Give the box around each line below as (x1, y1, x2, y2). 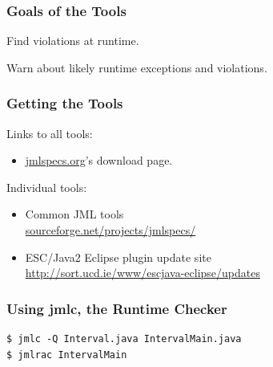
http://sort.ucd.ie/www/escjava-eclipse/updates (25, 264, 260, 281)
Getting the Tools (6, 93, 123, 113)
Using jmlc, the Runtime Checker (6, 298, 227, 318)
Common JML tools (25, 206, 124, 222)
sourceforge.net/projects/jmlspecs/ (25, 222, 196, 238)
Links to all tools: (6, 124, 93, 141)
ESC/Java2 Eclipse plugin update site (25, 248, 211, 265)
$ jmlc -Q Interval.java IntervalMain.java (6, 333, 242, 345)
